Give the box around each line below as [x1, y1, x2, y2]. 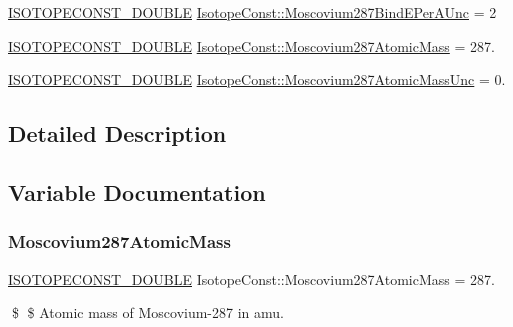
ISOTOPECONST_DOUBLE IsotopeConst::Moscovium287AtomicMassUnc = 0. [8, 69, 506, 90]
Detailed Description [8, 118, 227, 149]
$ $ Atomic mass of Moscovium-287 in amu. [11, 302, 284, 323]
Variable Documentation [8, 176, 266, 207]
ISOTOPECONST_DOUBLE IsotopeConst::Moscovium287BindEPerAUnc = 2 [8, 2, 497, 22]
